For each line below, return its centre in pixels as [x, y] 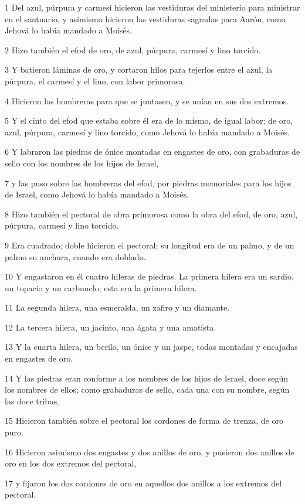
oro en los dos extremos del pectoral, [71, 463]
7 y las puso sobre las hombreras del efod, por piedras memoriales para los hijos [148, 183]
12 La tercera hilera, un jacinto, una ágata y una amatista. [111, 327]
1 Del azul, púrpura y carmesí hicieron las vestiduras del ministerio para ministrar [152, 7]
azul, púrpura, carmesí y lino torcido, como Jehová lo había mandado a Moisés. [147, 132]
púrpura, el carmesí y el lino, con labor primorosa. [95, 81]
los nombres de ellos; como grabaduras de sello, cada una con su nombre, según [147, 389]
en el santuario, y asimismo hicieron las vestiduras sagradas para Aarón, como [145, 18]
